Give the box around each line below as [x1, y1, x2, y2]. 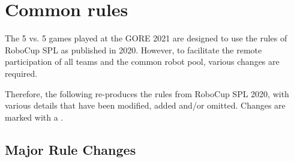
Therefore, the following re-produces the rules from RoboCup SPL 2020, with [5, 87, 289, 100]
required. [5, 67, 38, 79]
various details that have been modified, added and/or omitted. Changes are [5, 99, 286, 112]
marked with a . [5, 110, 64, 123]
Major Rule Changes [5, 140, 136, 158]
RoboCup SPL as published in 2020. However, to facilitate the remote [5, 43, 262, 56]
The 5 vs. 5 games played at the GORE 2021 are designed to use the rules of [5, 32, 287, 44]
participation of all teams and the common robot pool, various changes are [5, 55, 280, 68]
